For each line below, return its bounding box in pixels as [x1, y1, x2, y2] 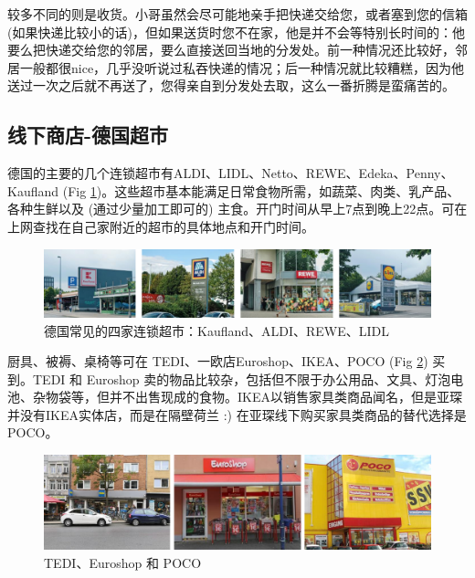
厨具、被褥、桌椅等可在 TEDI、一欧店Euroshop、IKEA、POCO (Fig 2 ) [7, 352, 428, 371]
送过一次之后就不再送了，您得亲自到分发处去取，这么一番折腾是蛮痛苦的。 [7, 76, 455, 95]
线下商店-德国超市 [7, 121, 169, 149]
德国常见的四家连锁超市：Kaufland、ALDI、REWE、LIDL [44, 321, 390, 340]
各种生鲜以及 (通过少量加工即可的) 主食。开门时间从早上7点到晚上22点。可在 [7, 199, 468, 218]
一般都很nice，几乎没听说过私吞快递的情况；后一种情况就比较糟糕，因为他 [19, 58, 465, 77]
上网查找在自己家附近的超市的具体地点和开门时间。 [7, 216, 314, 236]
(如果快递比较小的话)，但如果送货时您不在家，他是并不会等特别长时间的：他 [7, 22, 465, 41]
